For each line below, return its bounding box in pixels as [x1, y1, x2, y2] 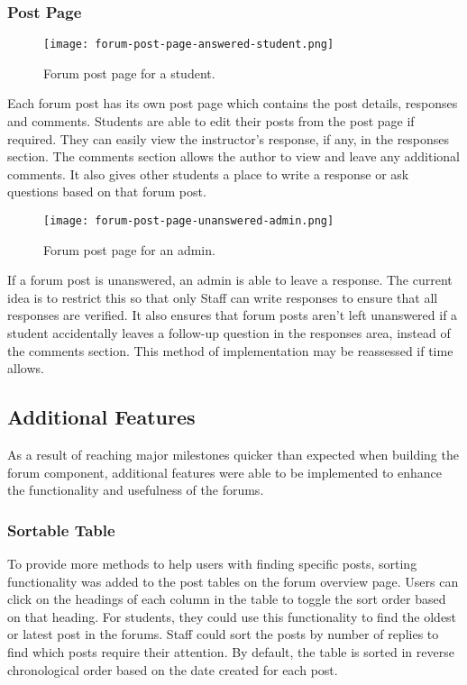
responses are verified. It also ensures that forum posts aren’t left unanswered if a [7, 306, 458, 324]
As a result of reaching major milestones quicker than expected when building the [7, 445, 459, 464]
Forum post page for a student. [43, 63, 215, 82]
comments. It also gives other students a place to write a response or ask [7, 164, 409, 183]
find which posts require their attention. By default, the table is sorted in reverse [7, 643, 454, 662]
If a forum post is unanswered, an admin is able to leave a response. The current [7, 270, 453, 289]
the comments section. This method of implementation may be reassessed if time [7, 341, 453, 360]
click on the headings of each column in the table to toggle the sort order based [7, 589, 446, 608]
